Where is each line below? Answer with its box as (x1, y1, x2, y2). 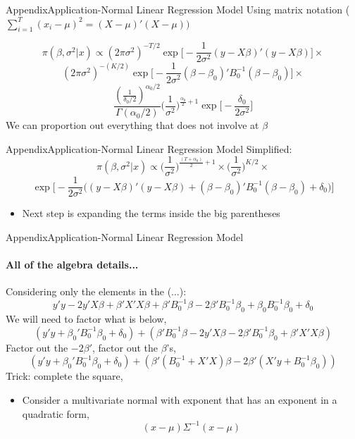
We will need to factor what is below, (6, 311, 167, 326)
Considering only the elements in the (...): (6, 284, 187, 299)
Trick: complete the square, (6, 369, 123, 383)
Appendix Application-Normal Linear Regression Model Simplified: (6, 141, 292, 156)
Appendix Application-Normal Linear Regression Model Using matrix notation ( (6, 2, 350, 16)
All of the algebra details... (6, 257, 139, 272)
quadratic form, (22, 406, 89, 421)
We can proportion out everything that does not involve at (6, 118, 259, 132)
